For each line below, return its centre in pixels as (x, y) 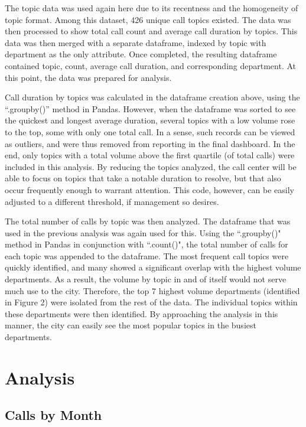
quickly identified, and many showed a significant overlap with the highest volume (153, 267)
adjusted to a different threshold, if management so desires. (112, 201)
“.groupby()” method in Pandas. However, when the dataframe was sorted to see (150, 108)
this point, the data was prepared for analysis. (88, 77)
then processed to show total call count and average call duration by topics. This (151, 31)
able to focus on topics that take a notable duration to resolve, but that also (143, 178)
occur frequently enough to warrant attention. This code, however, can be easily (149, 189)
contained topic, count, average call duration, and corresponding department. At (151, 65)
